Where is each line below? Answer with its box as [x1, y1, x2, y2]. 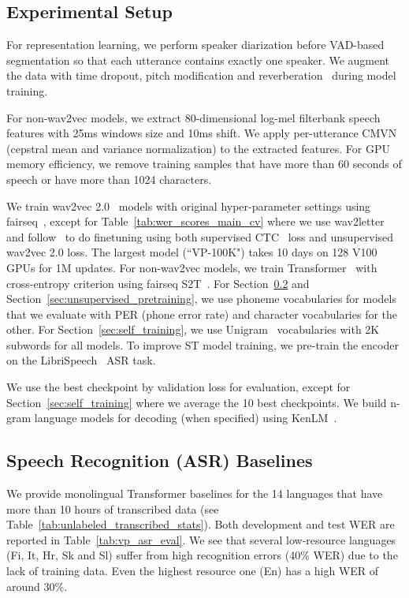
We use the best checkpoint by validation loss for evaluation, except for [6, 379, 351, 395]
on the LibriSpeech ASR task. [6, 352, 156, 368]
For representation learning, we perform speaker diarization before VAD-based [6, 36, 385, 53]
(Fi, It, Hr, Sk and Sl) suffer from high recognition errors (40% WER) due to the [6, 547, 398, 563]
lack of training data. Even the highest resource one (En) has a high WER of [6, 562, 379, 579]
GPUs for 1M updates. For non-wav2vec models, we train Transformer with [6, 259, 377, 275]
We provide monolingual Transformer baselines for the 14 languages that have [6, 485, 383, 502]
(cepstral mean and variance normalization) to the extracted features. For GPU [6, 140, 390, 156]
